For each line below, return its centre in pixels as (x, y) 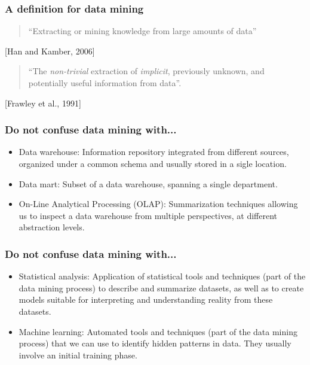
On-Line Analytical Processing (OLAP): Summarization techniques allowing (158, 204)
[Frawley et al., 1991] (43, 103)
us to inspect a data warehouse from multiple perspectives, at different (148, 215)
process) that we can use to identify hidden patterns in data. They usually (155, 343)
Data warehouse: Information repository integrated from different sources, (154, 152)
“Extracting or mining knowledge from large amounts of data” (142, 31)
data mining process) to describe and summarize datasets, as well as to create (161, 288)
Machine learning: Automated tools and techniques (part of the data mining (158, 331)
